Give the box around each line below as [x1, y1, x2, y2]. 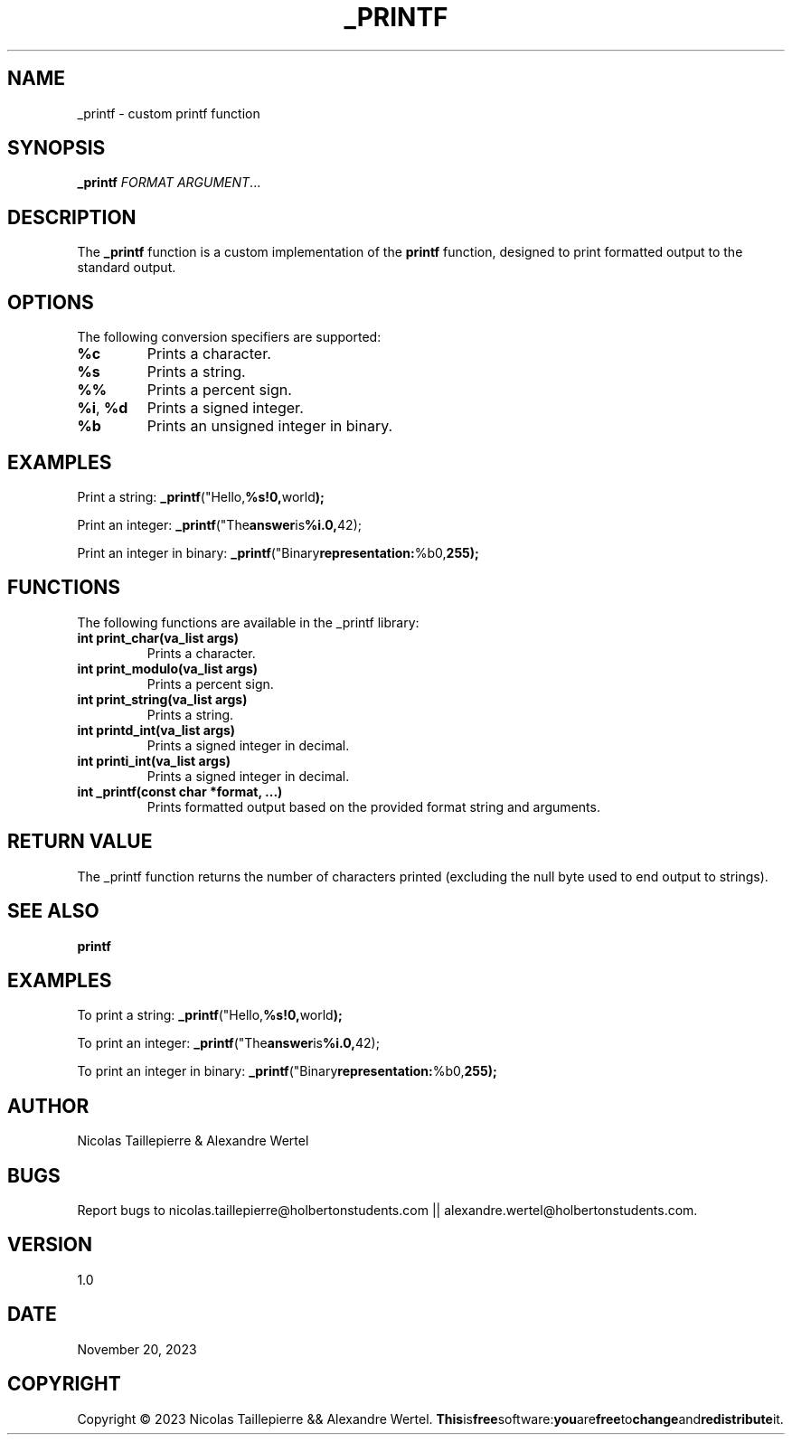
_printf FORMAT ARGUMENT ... [77, 174, 261, 191]
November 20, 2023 [77, 1341, 197, 1357]
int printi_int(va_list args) [77, 752, 231, 768]
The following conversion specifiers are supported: [77, 329, 382, 345]
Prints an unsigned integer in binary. [146, 417, 393, 436]
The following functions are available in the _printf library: [77, 614, 420, 630]
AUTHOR [7, 1094, 90, 1117]
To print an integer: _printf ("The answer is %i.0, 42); [77, 1035, 380, 1051]
